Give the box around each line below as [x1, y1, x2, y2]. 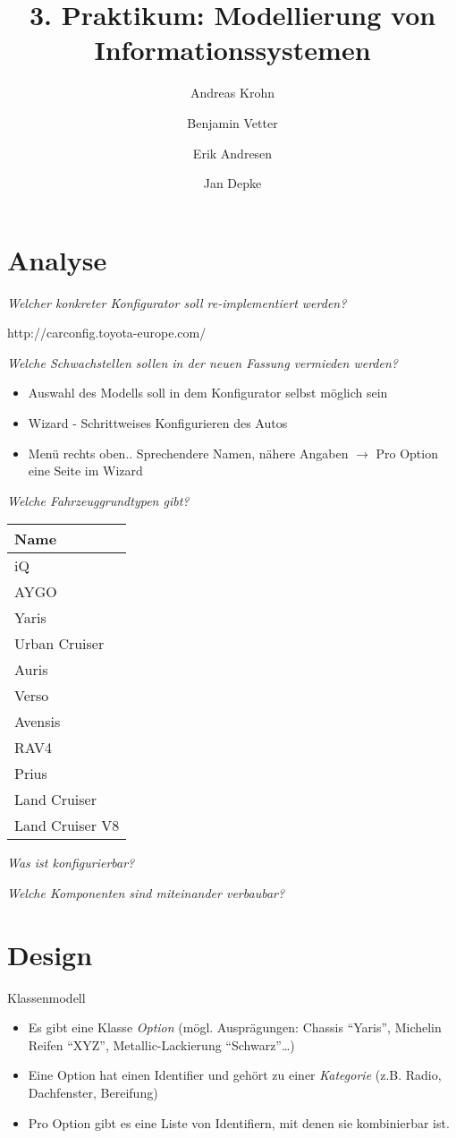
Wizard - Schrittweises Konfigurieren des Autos [28, 414, 288, 432]
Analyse [7, 241, 107, 278]
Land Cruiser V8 [14, 815, 120, 836]
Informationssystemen [94, 31, 371, 68]
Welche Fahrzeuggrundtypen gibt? [7, 491, 190, 509]
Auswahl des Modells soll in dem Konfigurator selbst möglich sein [28, 383, 388, 402]
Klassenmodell [7, 988, 86, 1006]
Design [7, 936, 93, 972]
